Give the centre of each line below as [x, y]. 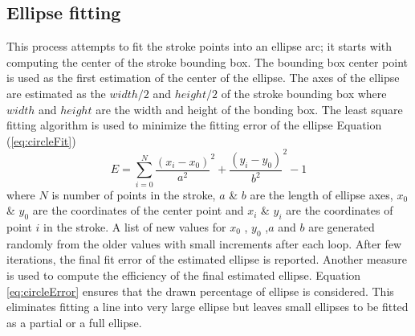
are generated [342, 227]
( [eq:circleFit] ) [41, 140]
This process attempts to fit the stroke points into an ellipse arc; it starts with [199, 46]
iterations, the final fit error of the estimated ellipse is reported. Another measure [207, 259]
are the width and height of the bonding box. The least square [249, 109]
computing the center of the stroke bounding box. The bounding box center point [207, 61]
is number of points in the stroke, [134, 194]
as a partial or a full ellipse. [74, 322]
